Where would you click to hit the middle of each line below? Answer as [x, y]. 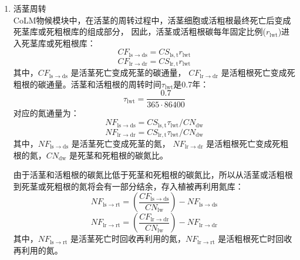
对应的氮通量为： [46, 112]
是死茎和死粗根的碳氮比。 [119, 155]
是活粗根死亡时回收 [255, 239]
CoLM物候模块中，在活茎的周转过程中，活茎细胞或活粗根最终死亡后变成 [152, 20]
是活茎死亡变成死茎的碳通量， [128, 72]
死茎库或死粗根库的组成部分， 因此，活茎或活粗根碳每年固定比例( [139, 31]
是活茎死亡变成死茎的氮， [121, 143]
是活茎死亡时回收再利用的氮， [128, 239]
